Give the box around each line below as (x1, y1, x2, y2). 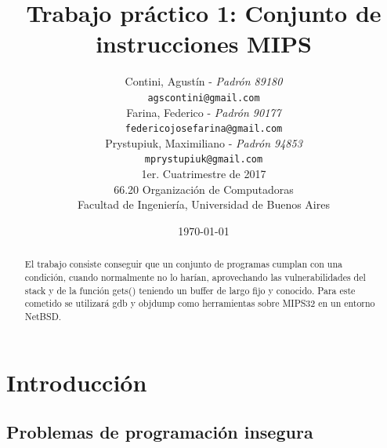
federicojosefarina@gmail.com (125, 123, 283, 135)
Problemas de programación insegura (6, 420, 313, 444)
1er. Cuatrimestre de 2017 (141, 166, 266, 182)
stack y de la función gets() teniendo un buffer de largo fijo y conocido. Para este (24, 283, 356, 297)
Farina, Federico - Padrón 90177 (126, 104, 281, 120)
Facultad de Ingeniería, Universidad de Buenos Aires (78, 196, 330, 213)
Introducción (6, 366, 147, 398)
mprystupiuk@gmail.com (144, 154, 263, 166)
